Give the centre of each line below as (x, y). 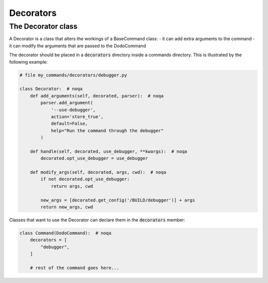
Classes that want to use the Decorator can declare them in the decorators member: (97, 220)
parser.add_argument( (67, 103)
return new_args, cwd (67, 207)
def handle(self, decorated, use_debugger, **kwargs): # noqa (109, 151)
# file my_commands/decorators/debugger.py (73, 75)
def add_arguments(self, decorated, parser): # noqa (97, 96)
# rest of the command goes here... (74, 268)
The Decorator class (43, 26)
